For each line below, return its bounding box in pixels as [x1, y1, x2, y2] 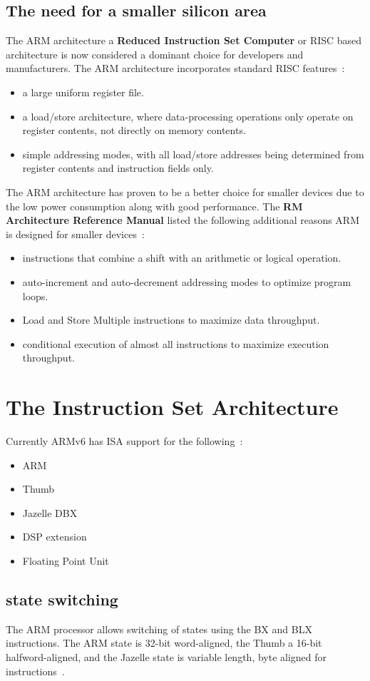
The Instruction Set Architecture [6, 392, 339, 421]
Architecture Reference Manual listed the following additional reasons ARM [6, 213, 360, 227]
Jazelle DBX [22, 505, 78, 520]
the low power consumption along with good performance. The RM [6, 198, 303, 213]
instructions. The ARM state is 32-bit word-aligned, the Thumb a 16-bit [6, 635, 322, 650]
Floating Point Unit [22, 553, 109, 568]
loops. [22, 288, 48, 303]
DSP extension [22, 529, 87, 544]
